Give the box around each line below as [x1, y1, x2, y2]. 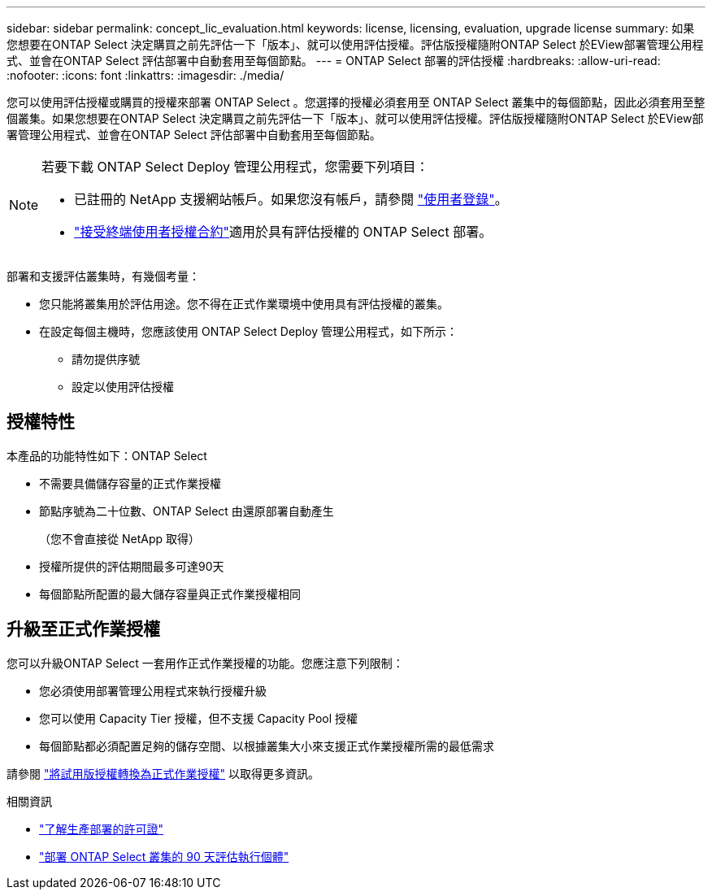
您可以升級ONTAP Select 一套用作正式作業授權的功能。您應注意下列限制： [7, 655, 404, 670]
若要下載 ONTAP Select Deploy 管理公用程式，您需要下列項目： [41, 159, 429, 175]
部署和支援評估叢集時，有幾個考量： [7, 269, 200, 283]
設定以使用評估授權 [72, 380, 174, 394]
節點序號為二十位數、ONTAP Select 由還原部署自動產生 [39, 503, 334, 518]
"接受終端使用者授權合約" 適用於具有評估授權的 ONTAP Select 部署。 [74, 224, 493, 240]
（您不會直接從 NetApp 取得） [39, 531, 200, 546]
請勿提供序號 [72, 352, 140, 366]
